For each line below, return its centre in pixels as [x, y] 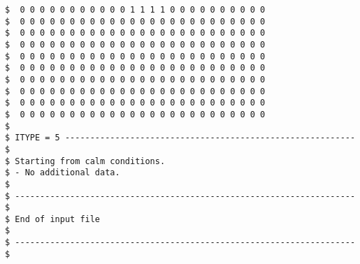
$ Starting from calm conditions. [85, 161]
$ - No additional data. [63, 173]
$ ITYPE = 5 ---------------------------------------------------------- [180, 138]
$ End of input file [53, 219]
